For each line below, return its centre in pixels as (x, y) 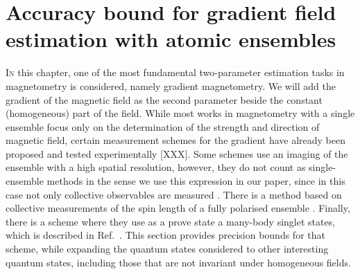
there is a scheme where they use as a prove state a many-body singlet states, (171, 221)
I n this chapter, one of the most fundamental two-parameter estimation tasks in (175, 72)
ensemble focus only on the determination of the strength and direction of (163, 126)
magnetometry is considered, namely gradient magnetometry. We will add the (171, 85)
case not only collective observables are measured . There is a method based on (174, 194)
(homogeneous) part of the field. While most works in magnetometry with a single (180, 113)
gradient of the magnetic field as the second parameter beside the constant (164, 99)
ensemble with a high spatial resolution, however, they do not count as (156, 167)
